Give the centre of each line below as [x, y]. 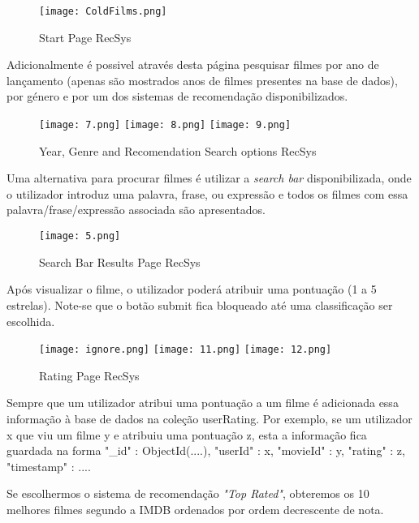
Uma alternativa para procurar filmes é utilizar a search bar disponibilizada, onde [209, 178]
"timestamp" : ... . [49, 466]
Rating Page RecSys [89, 375]
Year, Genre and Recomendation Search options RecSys [178, 150]
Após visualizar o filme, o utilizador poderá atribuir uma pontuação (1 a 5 [192, 289]
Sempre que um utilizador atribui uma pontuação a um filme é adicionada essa [203, 403]
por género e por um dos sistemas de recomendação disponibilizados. [177, 96]
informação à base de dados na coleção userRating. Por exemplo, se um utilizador [209, 418]
